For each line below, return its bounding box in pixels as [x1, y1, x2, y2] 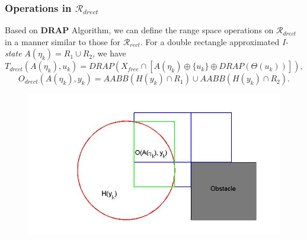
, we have [92, 47, 126, 59]
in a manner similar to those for [5, 35, 121, 48]
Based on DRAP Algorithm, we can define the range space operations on [5, 24, 274, 36]
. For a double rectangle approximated [140, 35, 280, 48]
